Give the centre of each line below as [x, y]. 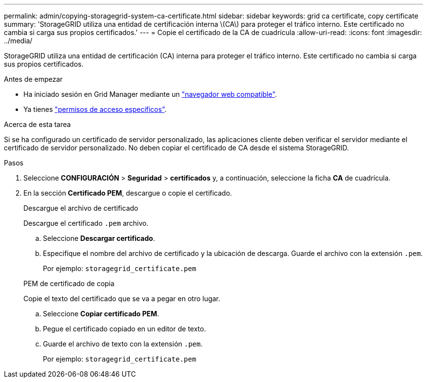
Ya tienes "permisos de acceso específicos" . [95, 109]
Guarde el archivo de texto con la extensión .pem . [123, 344]
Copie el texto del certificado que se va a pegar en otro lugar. [122, 299]
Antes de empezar [33, 79]
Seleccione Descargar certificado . [99, 238]
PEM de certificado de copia [69, 283]
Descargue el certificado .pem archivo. [86, 223]
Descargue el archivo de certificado [81, 208]
